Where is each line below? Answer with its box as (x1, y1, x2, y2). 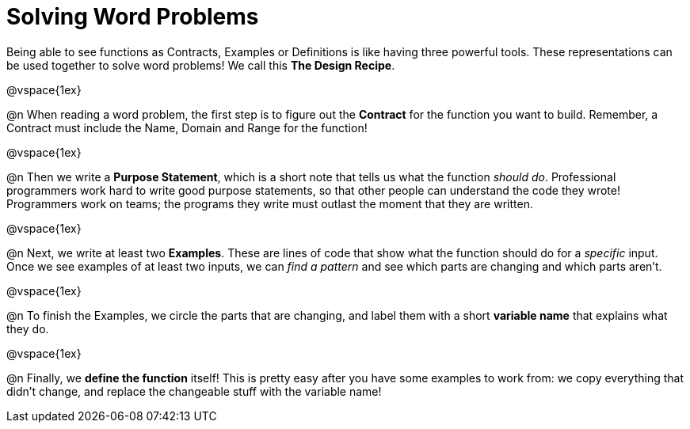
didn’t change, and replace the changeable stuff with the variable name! (6, 384, 382, 398)
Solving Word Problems (6, 3, 259, 30)
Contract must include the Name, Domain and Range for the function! (6, 120, 368, 135)
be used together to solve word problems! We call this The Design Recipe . (6, 58, 395, 72)
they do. (6, 321, 49, 336)
